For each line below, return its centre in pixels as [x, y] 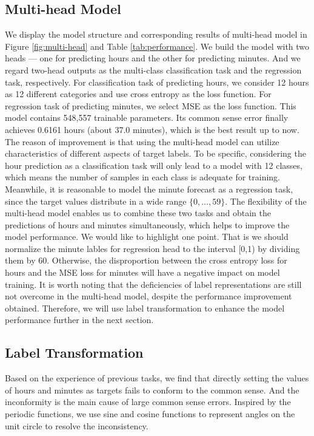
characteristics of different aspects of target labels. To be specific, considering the [155, 153]
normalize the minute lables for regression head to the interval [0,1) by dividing [152, 248]
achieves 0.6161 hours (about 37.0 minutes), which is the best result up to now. [152, 129]
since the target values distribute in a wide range [96, 201]
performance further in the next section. [79, 320]
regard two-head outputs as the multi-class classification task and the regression [153, 70]
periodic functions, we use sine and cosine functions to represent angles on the [150, 414]
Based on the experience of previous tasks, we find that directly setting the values [157, 378]
